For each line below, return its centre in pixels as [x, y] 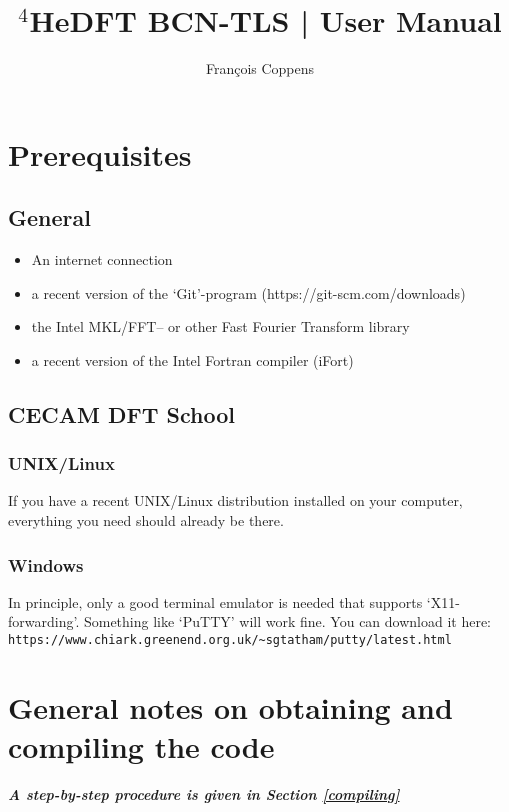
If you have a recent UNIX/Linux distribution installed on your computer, [235, 500]
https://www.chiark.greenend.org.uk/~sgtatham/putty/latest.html [230, 640]
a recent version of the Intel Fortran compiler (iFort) [192, 359]
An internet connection [102, 259]
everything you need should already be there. [146, 520]
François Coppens [260, 68]
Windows [46, 564]
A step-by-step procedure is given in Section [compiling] [204, 794]
